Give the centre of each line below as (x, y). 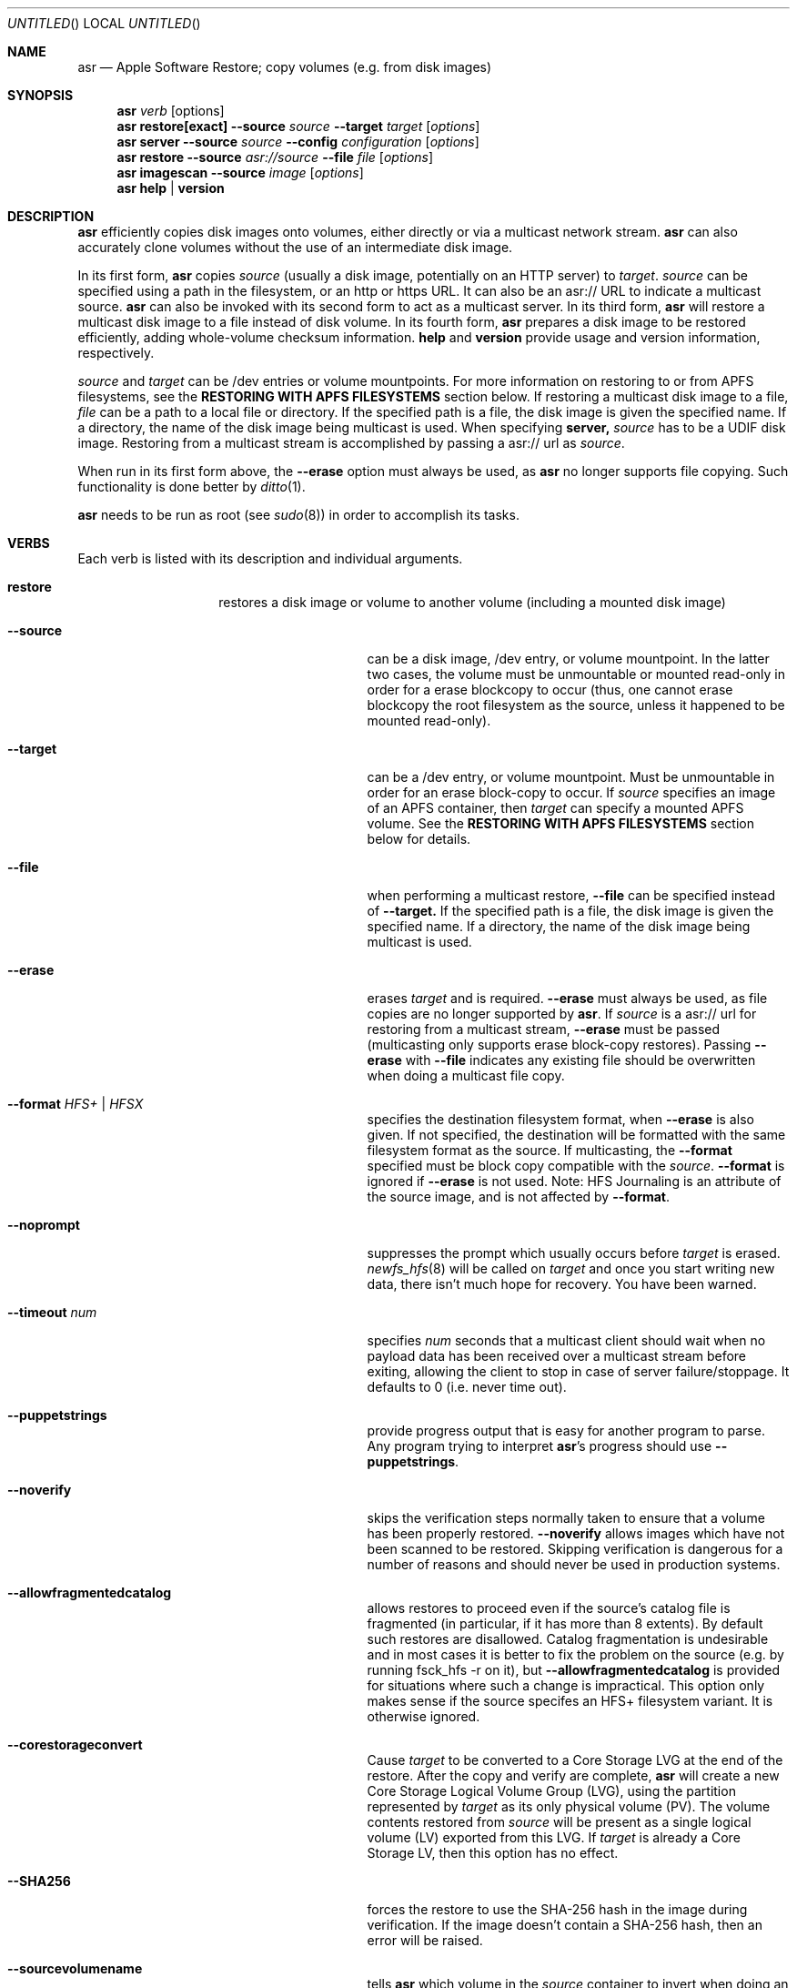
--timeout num (52, 1312)
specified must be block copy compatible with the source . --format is (576, 1166)
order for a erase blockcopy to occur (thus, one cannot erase (550, 690)
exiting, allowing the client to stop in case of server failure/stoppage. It (578, 1371)
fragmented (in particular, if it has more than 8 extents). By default (565, 1623)
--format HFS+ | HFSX (76, 1104)
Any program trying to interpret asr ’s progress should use (540, 1446)
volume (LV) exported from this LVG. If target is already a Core (554, 1837)
